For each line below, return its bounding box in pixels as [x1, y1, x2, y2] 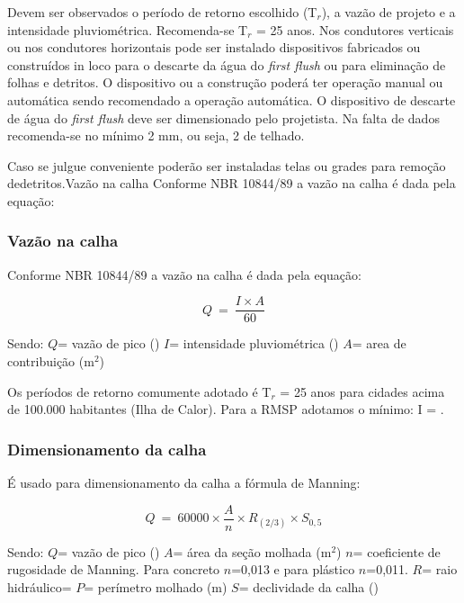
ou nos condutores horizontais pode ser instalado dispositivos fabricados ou [7, 38, 421, 57]
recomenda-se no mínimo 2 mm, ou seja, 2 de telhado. [7, 126, 305, 145]
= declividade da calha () [238, 577, 379, 596]
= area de [352, 334, 406, 353]
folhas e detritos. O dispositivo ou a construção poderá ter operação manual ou [7, 73, 443, 92]
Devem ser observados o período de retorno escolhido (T [7, 3, 317, 21]
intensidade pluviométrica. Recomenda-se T [7, 20, 248, 39]
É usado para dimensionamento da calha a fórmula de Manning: [7, 473, 361, 491]
